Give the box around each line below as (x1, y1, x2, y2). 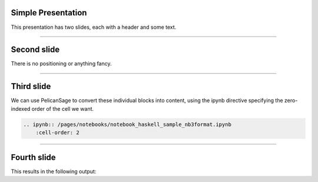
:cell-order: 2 (35, 130, 79, 136)
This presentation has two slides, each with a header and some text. (11, 24, 177, 31)
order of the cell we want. (31, 105, 94, 112)
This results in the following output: (11, 168, 97, 175)
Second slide (11, 45, 60, 55)
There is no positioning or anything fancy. (11, 60, 112, 67)
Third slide (11, 81, 51, 91)
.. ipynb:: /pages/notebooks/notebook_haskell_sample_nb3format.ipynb (23, 121, 232, 128)
